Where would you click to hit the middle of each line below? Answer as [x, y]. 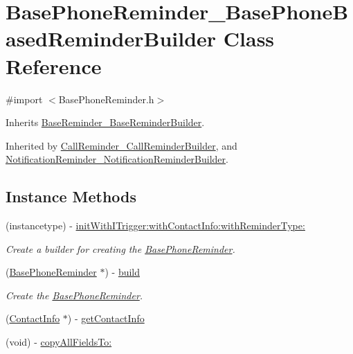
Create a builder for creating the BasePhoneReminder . [120, 248]
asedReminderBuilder [111, 38]
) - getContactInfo [106, 318]
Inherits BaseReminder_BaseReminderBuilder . [105, 122]
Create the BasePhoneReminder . [74, 295]
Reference [54, 65]
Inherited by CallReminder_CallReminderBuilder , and [121, 145]
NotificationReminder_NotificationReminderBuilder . [117, 159]
